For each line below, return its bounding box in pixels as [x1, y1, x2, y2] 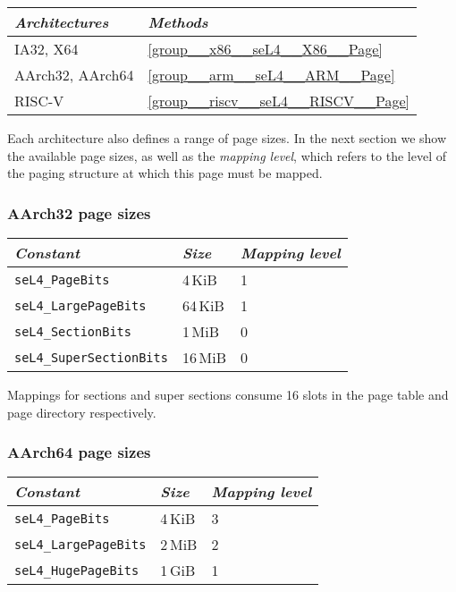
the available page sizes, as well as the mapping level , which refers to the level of [7, 146, 446, 165]
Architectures [14, 12, 109, 32]
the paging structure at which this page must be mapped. [7, 164, 323, 182]
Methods [148, 12, 208, 32]
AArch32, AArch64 [14, 64, 134, 85]
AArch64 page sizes [7, 441, 151, 463]
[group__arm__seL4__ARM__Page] [148, 64, 395, 85]
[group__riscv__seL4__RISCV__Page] [148, 90, 410, 111]
